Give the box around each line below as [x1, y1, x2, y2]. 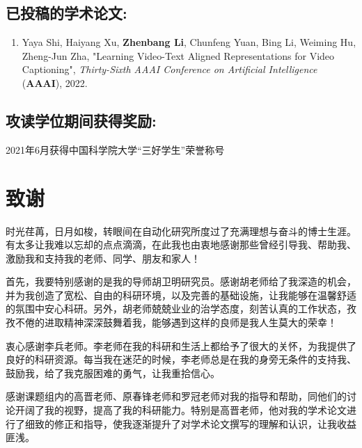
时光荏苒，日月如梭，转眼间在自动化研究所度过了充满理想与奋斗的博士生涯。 [6, 223, 356, 238]
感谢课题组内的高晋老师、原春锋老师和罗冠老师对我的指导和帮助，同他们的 [6, 389, 347, 403]
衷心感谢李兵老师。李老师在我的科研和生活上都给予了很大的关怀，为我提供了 [6, 338, 356, 353]
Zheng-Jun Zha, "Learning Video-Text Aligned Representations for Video [22, 48, 335, 63]
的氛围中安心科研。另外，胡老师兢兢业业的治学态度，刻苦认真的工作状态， [6, 301, 347, 316]
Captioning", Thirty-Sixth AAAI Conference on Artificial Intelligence [22, 62, 317, 77]
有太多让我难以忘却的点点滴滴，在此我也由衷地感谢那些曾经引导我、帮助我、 [6, 237, 356, 252]
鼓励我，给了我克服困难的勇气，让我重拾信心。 [6, 365, 220, 380]
